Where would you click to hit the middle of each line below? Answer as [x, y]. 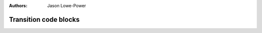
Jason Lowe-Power [67, 6]
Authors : [18, 6]
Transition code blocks [44, 19]
